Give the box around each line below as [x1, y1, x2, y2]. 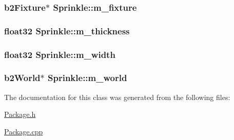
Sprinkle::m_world [48, 71, 127, 84]
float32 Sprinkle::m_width [4, 48, 115, 61]
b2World [4, 71, 41, 84]
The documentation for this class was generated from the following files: [4, 91, 230, 102]
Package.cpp [4, 126, 43, 136]
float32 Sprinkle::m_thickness [4, 24, 130, 37]
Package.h [4, 109, 36, 119]
